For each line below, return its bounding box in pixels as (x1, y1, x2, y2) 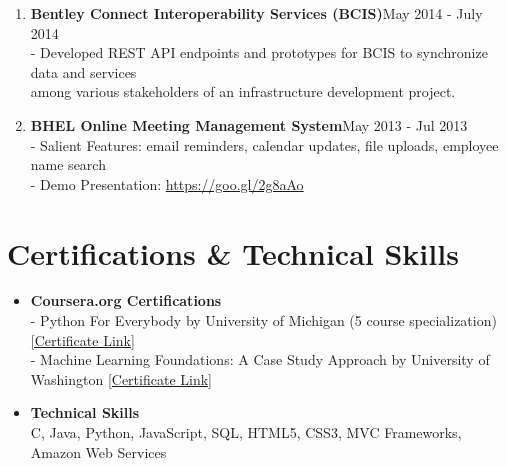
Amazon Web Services (30, 441, 167, 462)
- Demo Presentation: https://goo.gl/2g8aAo (30, 173, 304, 194)
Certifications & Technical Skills (7, 232, 459, 273)
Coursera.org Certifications (30, 290, 222, 311)
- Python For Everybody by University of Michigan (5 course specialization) (30, 310, 497, 331)
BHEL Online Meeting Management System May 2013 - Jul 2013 (30, 114, 468, 135)
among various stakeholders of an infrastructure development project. (30, 81, 456, 102)
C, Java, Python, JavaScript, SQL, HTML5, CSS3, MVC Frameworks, (30, 422, 462, 443)
